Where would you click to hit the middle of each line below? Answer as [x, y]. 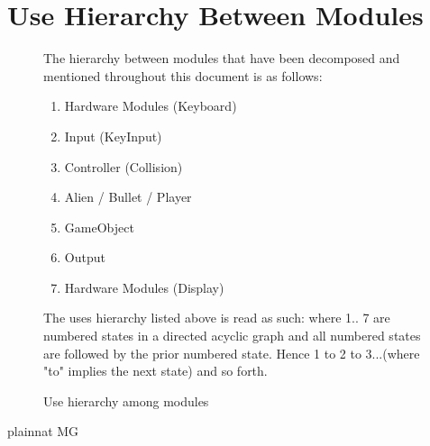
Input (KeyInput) [113, 136]
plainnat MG [43, 431]
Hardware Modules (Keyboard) [151, 106]
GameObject [99, 227]
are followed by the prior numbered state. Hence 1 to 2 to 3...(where [232, 353]
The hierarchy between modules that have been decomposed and [222, 58]
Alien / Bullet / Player [128, 197]
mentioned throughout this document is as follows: [183, 75]
